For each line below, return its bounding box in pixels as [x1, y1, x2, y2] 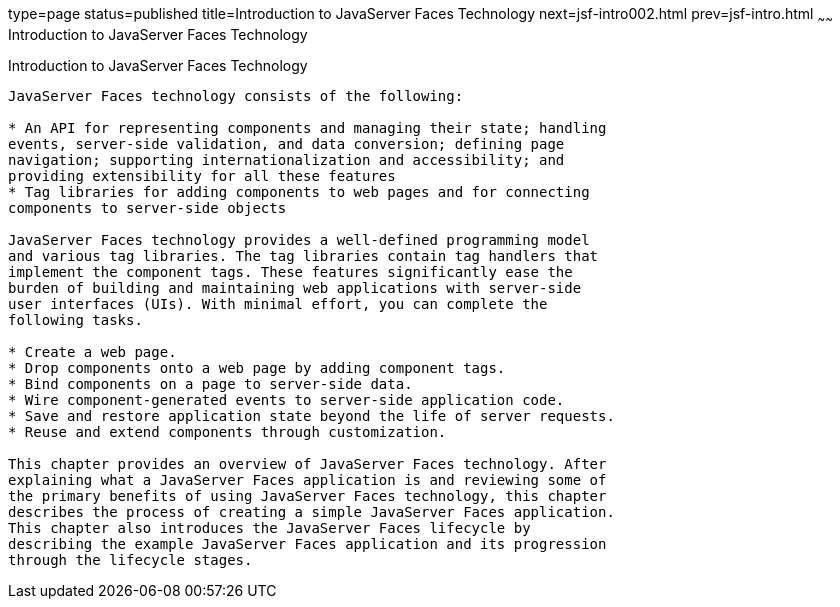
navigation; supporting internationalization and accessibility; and [8, 151, 565, 168]
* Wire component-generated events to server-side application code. [8, 391, 565, 408]
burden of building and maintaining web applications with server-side [8, 279, 582, 296]
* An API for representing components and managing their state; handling [8, 119, 607, 136]
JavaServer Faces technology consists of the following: [8, 87, 464, 104]
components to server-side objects [8, 199, 287, 216]
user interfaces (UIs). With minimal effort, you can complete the [8, 295, 548, 312]
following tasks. [8, 311, 143, 328]
